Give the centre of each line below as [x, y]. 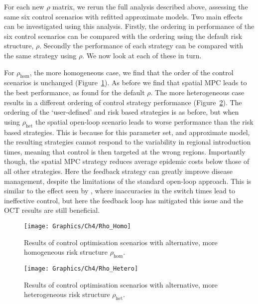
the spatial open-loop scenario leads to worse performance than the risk [144, 121]
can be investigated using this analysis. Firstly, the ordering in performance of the [129, 26]
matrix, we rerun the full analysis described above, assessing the [150, 6]
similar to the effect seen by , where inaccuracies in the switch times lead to [120, 191]
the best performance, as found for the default [74, 92]
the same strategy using [40, 55]
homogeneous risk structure [66, 252]
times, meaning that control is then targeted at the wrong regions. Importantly [125, 151]
